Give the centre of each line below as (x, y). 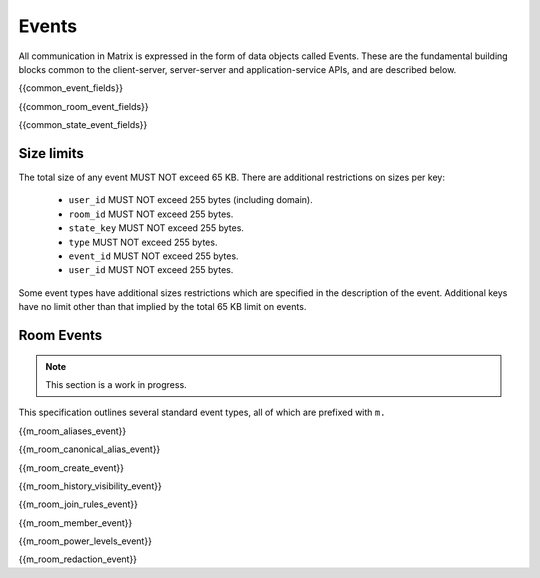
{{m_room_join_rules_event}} (78, 504)
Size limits (51, 153)
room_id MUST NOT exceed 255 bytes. (151, 214)
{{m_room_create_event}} (71, 467)
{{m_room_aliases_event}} (72, 431)
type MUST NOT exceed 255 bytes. (143, 242)
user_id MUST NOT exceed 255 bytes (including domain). (191, 200)
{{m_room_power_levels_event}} (85, 541)
